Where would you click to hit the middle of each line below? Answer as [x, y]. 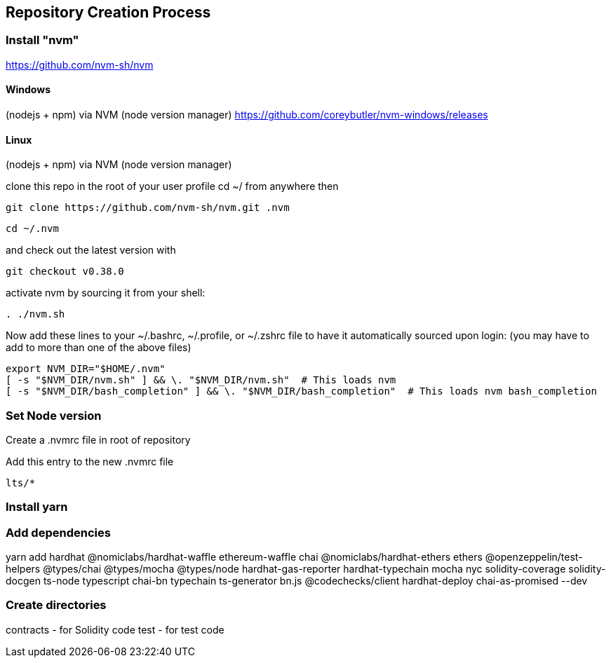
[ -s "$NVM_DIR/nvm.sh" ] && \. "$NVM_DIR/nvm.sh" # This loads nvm [201, 380]
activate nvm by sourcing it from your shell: [106, 293]
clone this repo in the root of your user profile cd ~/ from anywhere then [172, 186]
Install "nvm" [42, 40]
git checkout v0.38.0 [65, 272]
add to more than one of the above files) [99, 348]
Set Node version [54, 415]
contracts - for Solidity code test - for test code [115, 629]
